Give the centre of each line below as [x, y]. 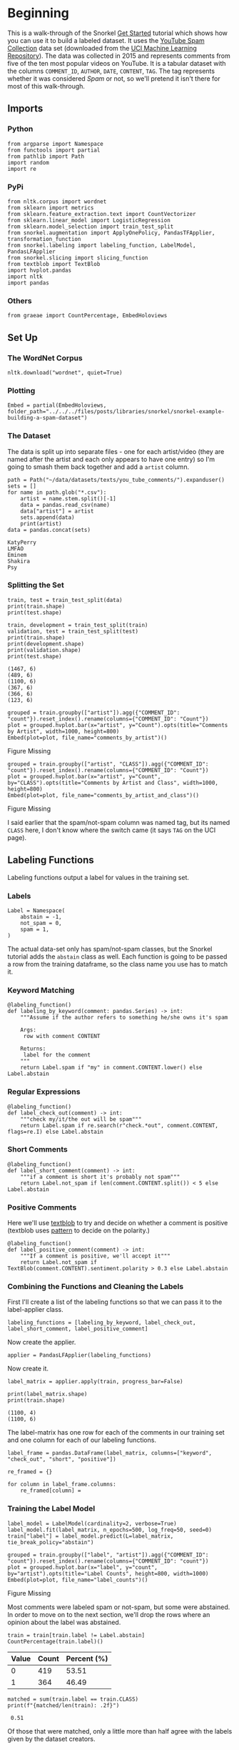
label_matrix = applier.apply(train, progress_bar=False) [95, 1382]
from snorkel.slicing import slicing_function [78, 258]
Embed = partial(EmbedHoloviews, [57, 405]
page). [17, 837]
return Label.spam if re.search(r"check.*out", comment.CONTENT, [119, 1125]
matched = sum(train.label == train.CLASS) [73, 1699]
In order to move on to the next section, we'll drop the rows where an [109, 1614]
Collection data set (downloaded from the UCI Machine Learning [102, 48]
